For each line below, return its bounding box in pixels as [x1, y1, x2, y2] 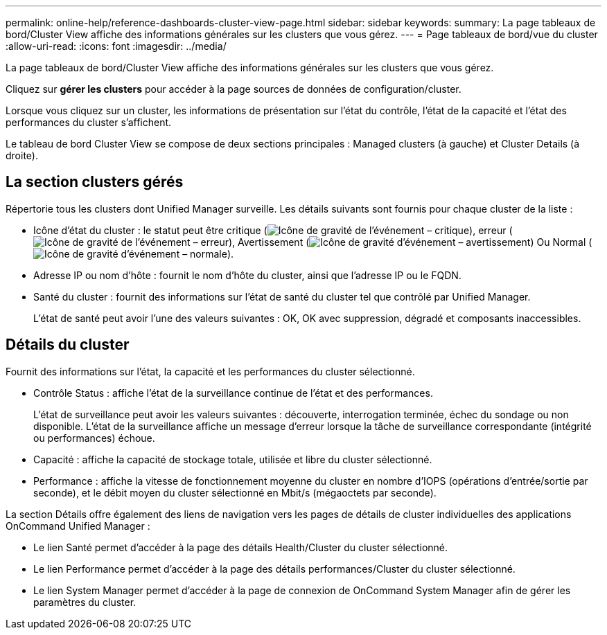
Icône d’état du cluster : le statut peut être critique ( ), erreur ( [33, 224, 513, 236]
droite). [6, 150, 38, 161]
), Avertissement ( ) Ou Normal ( [228, 235, 592, 248]
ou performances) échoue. [33, 431, 155, 444]
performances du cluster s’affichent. [6, 116, 172, 128]
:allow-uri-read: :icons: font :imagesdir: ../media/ [6, 40, 227, 52]
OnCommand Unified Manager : [6, 519, 150, 532]
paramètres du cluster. [33, 596, 137, 608]
